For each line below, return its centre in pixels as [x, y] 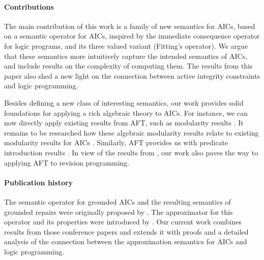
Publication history [39, 182]
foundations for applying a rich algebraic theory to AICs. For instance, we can [126, 112]
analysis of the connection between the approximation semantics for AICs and [126, 241]
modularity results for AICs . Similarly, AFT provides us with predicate [116, 142]
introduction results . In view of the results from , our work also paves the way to [131, 152]
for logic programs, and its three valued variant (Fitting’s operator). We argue [126, 45]
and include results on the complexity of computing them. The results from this [128, 66]
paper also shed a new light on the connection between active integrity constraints [132, 75]
